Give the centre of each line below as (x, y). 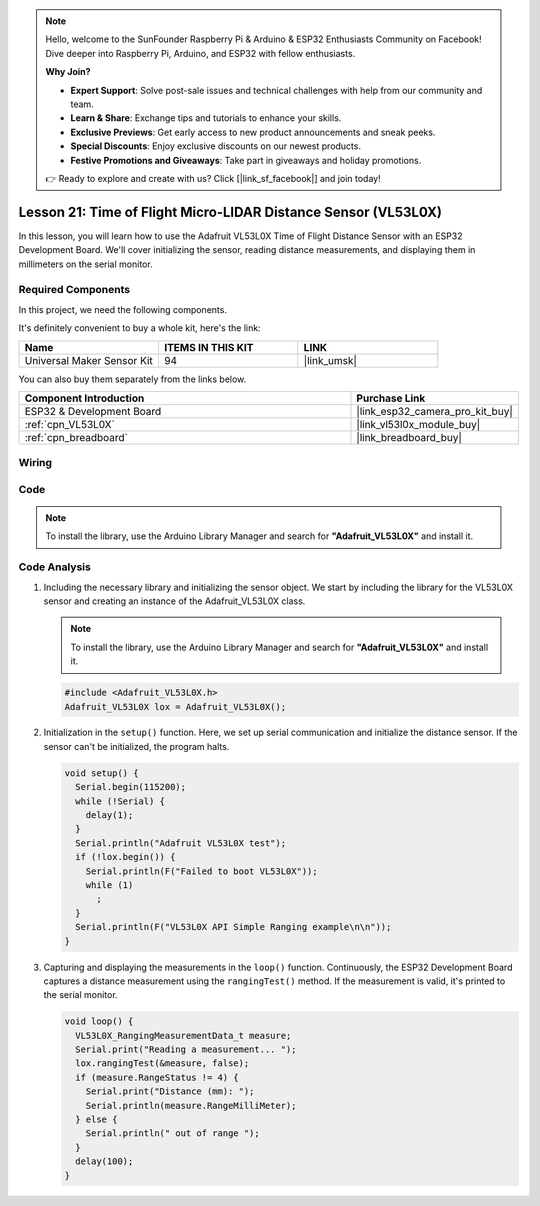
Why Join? (68, 72)
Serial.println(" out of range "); (172, 1133)
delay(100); (104, 1161)
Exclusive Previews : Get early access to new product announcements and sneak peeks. (253, 132)
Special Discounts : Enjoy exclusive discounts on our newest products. (216, 146)
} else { (96, 1119)
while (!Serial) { (120, 801)
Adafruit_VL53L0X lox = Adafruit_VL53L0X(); (175, 706)
